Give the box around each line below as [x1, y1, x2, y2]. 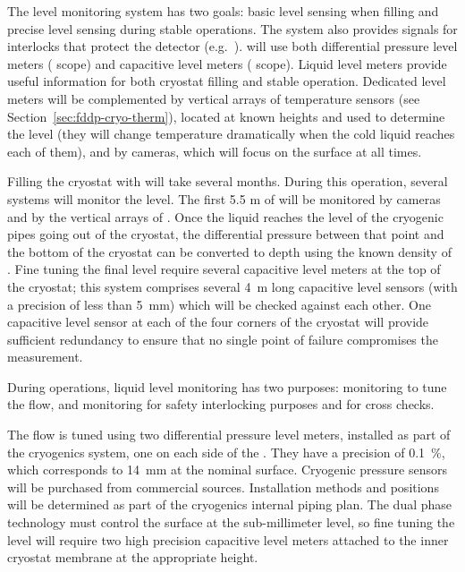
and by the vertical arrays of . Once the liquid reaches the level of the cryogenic [7, 207, 444, 226]
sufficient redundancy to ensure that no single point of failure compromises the [7, 329, 438, 348]
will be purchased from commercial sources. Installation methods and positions [7, 477, 439, 496]
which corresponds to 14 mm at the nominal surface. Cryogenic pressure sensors [7, 460, 448, 479]
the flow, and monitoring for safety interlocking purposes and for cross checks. [7, 395, 435, 414]
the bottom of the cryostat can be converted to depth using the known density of [7, 242, 452, 260]
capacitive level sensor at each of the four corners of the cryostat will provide [7, 312, 429, 331]
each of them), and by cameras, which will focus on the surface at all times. [7, 141, 422, 160]
